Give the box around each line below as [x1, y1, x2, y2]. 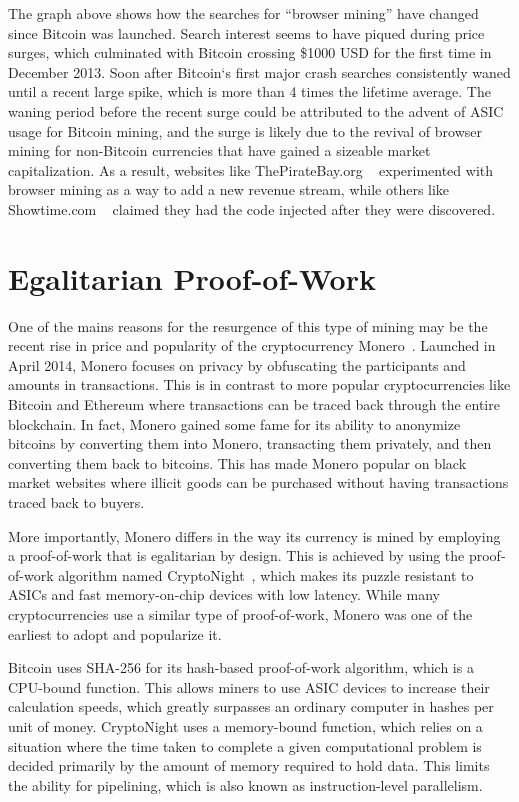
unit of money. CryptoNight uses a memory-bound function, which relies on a [8, 715, 483, 736]
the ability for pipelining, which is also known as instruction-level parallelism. [8, 774, 483, 795]
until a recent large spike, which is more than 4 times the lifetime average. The [8, 81, 491, 102]
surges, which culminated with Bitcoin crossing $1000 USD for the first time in [8, 42, 492, 63]
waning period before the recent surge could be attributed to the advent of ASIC [8, 100, 504, 121]
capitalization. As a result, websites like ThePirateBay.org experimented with [8, 159, 494, 180]
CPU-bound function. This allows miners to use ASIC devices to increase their [8, 676, 490, 697]
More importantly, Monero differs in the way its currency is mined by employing [8, 525, 501, 546]
